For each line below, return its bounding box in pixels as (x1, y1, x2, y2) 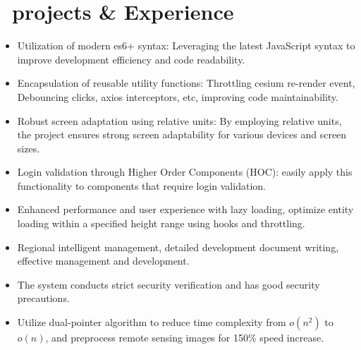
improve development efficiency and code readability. (17, 52, 245, 66)
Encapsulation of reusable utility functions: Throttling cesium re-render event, (17, 76, 355, 90)
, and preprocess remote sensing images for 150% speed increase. (45, 330, 324, 345)
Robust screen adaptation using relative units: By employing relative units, (17, 113, 342, 128)
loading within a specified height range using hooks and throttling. (17, 216, 305, 231)
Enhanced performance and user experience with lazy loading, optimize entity (17, 202, 354, 217)
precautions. (17, 291, 70, 306)
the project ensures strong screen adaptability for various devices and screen (17, 127, 347, 142)
